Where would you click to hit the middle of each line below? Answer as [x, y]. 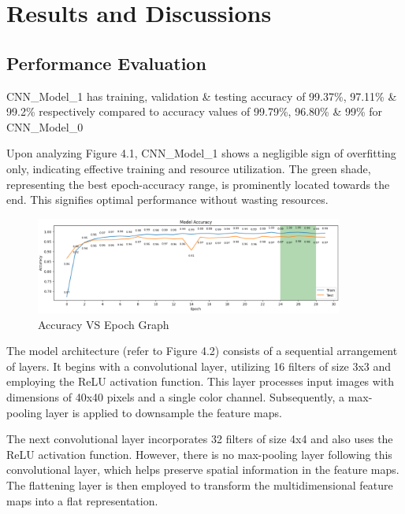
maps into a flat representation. [82, 500]
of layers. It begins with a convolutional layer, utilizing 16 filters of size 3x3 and [199, 366]
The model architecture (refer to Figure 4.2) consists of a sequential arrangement [202, 351]
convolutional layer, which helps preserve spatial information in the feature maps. [203, 470]
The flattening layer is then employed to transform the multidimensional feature [200, 485]
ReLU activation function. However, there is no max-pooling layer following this [199, 454]
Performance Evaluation [106, 63]
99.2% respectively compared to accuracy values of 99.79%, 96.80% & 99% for [195, 111]
